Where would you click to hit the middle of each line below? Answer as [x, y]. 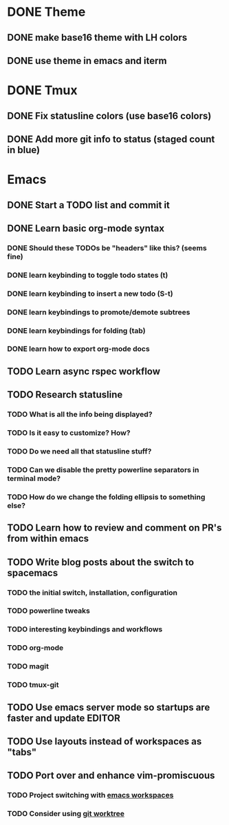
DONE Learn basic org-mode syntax [86, 228]
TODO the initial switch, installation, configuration [92, 592]
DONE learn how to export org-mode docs [78, 349]
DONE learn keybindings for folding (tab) [76, 330]
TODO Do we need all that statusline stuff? [79, 451]
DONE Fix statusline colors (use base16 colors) [109, 115]
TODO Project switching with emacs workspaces [90, 795]
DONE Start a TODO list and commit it [89, 205]
